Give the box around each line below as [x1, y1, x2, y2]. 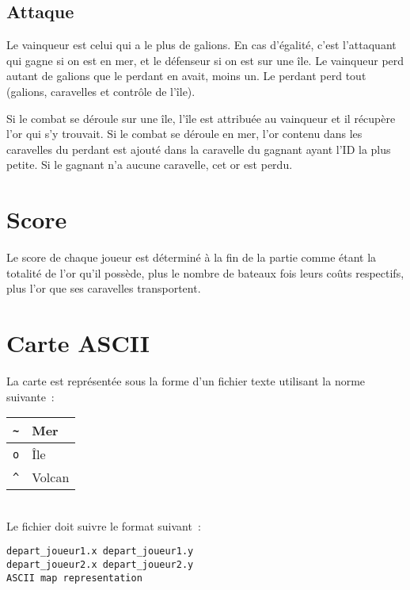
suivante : [6, 388, 55, 404]
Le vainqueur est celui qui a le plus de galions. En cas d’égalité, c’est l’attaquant [6, 36, 397, 53]
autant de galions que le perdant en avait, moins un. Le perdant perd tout [6, 67, 366, 84]
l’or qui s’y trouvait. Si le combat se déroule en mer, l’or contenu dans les [6, 125, 363, 142]
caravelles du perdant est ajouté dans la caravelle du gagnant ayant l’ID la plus [6, 140, 391, 157]
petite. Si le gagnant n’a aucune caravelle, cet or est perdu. [6, 156, 293, 173]
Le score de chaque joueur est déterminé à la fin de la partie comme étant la [6, 249, 377, 266]
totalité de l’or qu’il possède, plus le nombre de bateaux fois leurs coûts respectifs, [6, 264, 404, 281]
